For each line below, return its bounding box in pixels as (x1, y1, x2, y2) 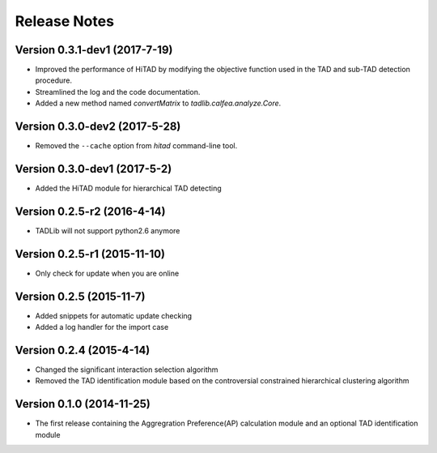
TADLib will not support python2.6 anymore (35, 225, 180, 235)
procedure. (35, 75, 73, 85)
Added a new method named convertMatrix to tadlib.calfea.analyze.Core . (35, 98, 282, 109)
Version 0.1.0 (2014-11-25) (15, 397, 151, 411)
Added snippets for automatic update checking (35, 310, 193, 320)
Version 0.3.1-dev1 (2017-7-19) (15, 43, 173, 57)
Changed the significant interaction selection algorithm (35, 365, 218, 374)
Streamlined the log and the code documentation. (35, 87, 201, 96)
